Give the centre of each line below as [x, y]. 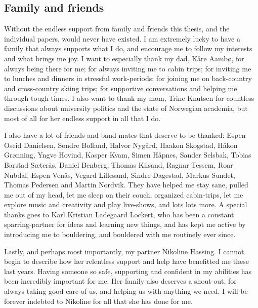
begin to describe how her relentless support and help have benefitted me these [126, 261]
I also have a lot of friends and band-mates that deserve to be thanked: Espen [125, 135]
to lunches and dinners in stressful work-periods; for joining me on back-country [128, 78]
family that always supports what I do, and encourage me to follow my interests [128, 48]
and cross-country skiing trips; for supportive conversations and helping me [121, 88]
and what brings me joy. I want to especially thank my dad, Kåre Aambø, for [124, 58]
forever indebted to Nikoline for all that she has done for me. [98, 301]
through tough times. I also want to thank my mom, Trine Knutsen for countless [129, 98]
